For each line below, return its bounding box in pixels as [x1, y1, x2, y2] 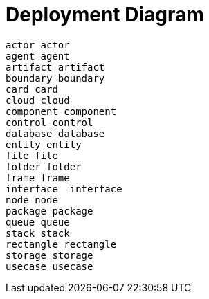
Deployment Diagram [6, 3, 204, 26]
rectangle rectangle [6, 238, 117, 250]
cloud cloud [6, 94, 70, 106]
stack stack [6, 227, 70, 239]
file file [6, 149, 58, 161]
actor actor [6, 39, 70, 51]
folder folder [6, 161, 82, 172]
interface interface [6, 183, 122, 194]
